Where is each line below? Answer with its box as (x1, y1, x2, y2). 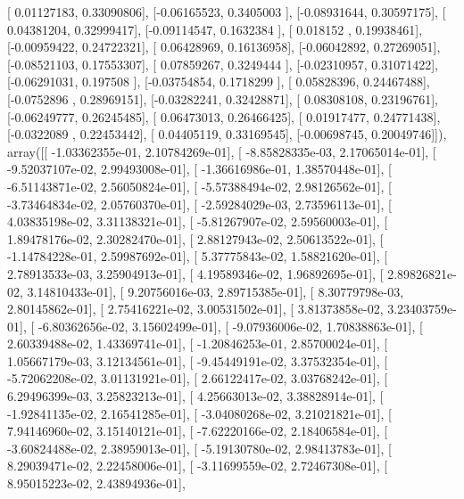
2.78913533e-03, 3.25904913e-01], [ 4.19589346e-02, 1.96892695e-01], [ (7, 264, 384, 282)
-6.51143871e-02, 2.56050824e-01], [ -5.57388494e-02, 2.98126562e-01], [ (7, 176, 392, 195)
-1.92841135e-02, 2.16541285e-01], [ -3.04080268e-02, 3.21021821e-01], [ (7, 404, 392, 422)
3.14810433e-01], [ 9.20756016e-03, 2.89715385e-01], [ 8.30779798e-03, (27, 282, 404, 300)
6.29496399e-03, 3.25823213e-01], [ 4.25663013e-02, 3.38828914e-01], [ (7, 387, 384, 405)
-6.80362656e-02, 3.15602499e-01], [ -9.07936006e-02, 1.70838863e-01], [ (37, 316, 423, 335)
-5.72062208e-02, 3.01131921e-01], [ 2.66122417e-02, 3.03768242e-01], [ (7, 369, 388, 388)
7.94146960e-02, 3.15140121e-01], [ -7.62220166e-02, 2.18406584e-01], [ (7, 421, 388, 440)
